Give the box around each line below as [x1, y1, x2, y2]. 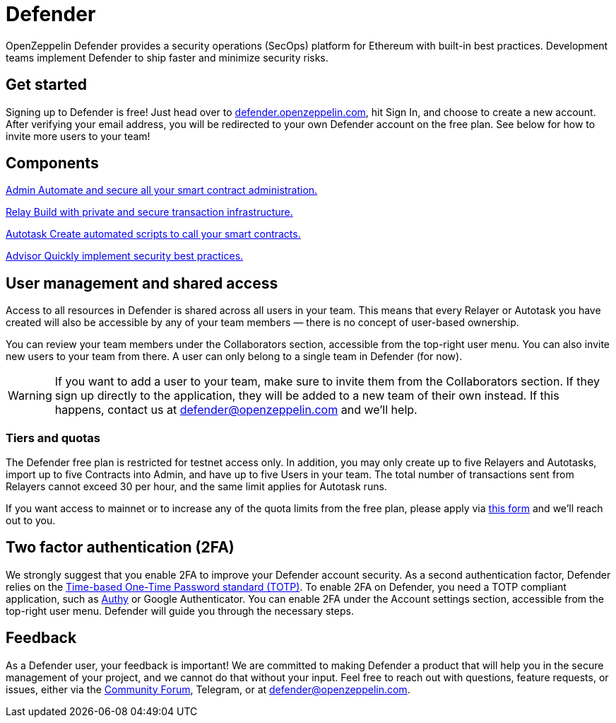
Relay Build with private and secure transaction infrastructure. [6, 206, 293, 219]
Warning [8, 388, 52, 403]
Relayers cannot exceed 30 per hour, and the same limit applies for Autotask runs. [6, 480, 387, 493]
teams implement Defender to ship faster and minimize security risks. [6, 51, 328, 64]
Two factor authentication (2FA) [6, 538, 235, 557]
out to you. [6, 514, 56, 527]
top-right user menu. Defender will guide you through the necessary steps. [6, 604, 354, 617]
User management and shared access [6, 274, 278, 292]
